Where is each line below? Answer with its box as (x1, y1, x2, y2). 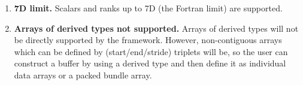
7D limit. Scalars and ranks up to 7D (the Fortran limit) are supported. (14, 2, 283, 14)
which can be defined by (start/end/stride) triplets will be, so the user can (14, 45, 288, 57)
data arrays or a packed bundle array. (14, 68, 152, 81)
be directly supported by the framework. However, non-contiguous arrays (14, 34, 282, 46)
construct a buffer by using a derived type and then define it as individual (14, 57, 286, 69)
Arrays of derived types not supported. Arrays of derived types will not (14, 22, 299, 34)
